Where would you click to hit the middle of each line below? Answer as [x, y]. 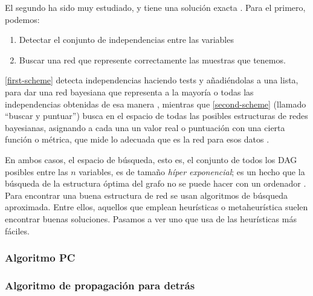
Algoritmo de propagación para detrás [100, 285]
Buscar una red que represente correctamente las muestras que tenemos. [152, 60]
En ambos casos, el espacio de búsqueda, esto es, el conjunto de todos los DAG [151, 159]
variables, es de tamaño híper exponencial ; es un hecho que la [192, 171]
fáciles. [17, 230]
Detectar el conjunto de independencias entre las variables [126, 40]
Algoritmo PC [40, 258]
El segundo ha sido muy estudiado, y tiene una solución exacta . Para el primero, [155, 7]
